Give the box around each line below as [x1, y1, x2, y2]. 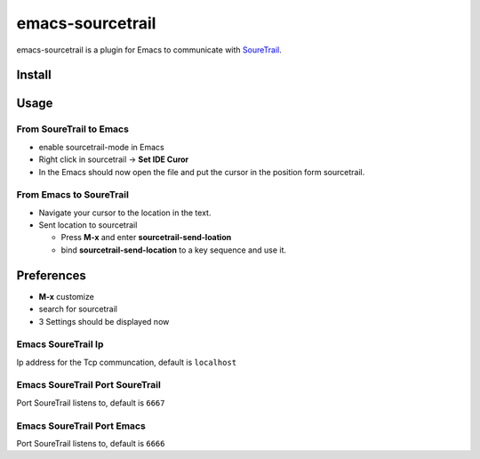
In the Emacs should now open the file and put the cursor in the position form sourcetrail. [38, 166, 365, 177]
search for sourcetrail [38, 303, 117, 315]
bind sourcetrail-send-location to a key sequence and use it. [60, 245, 287, 255]
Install [16, 68, 52, 83]
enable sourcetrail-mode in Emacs [38, 141, 164, 152]
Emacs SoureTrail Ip [16, 338, 104, 350]
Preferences [16, 268, 86, 283]
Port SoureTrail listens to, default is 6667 [16, 397, 165, 408]
